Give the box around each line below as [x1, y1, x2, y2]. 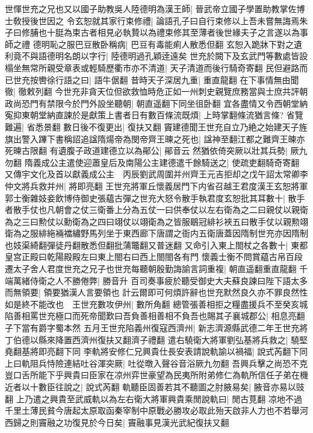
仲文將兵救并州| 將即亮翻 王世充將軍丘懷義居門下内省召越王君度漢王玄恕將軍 [5, 179, 308, 192]
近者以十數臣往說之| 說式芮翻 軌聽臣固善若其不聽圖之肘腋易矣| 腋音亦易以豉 [5, 381, 305, 393]
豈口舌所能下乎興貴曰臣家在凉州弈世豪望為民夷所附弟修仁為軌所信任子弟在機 [5, 368, 308, 381]
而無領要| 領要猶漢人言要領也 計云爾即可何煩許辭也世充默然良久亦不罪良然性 [5, 286, 308, 299]
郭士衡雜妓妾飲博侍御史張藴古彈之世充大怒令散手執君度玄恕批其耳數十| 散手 [5, 191, 305, 204]
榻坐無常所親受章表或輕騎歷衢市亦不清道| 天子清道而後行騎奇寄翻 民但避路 [5, 61, 300, 74]
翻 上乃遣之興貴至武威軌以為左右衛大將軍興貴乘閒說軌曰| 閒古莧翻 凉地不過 [5, 392, 302, 405]
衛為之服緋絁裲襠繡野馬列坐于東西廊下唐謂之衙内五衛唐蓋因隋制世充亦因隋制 [5, 227, 308, 239]
